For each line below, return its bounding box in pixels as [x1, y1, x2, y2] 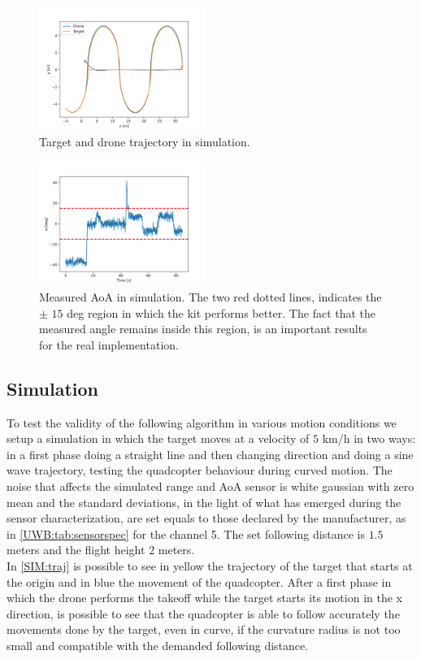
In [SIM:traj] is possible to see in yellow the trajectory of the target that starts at [7, 557, 413, 574]
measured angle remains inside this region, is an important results [39, 320, 367, 337]
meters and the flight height [7, 541, 145, 558]
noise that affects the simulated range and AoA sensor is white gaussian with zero [7, 477, 414, 494]
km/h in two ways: [322, 430, 416, 447]
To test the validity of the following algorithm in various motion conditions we [7, 414, 397, 431]
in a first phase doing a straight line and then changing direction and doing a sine [7, 445, 414, 462]
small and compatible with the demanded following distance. [7, 636, 309, 653]
